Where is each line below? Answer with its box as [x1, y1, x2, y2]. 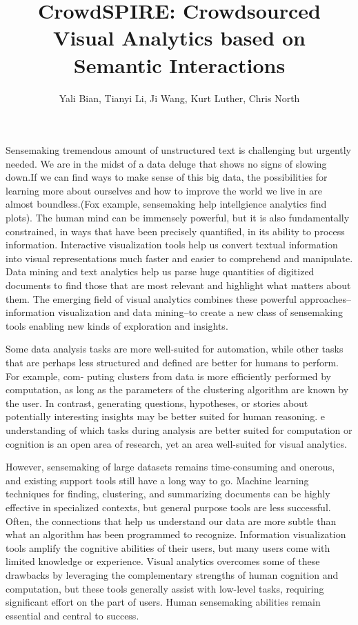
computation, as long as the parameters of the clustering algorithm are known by [6, 382, 349, 397]
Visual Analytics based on [53, 23, 306, 52]
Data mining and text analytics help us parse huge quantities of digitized [6, 264, 315, 279]
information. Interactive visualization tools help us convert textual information [6, 237, 338, 252]
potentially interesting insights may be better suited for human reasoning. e [6, 409, 325, 424]
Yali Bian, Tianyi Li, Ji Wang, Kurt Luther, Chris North [59, 90, 300, 105]
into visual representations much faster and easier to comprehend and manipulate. [6, 250, 353, 265]
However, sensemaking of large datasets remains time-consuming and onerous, [6, 459, 335, 474]
